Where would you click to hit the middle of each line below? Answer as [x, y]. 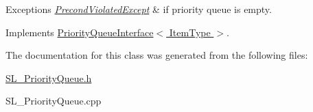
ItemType [190, 32]
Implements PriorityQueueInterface [80, 32]
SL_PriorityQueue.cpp [54, 101]
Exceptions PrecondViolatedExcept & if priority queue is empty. [139, 9]
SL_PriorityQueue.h [49, 78]
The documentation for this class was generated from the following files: [157, 55]
